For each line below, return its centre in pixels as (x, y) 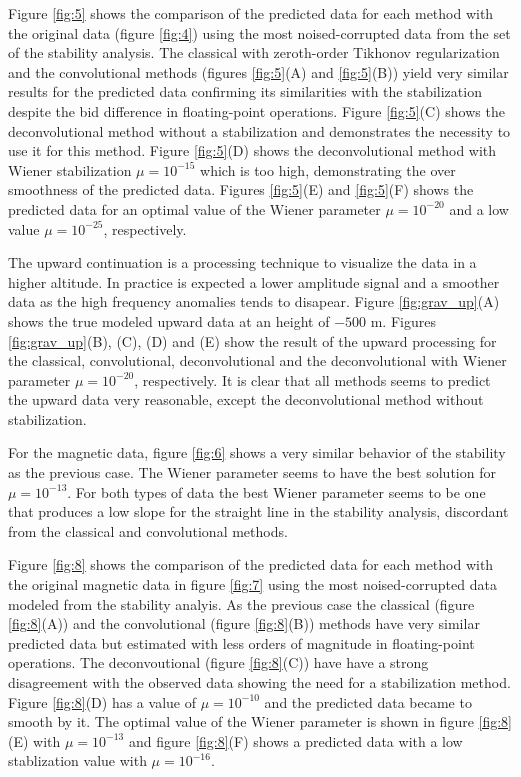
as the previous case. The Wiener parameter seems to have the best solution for (252, 472)
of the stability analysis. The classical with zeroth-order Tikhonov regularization (254, 52)
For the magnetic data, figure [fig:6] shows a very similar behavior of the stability (257, 452)
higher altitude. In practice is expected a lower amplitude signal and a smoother (254, 281)
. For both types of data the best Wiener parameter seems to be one (276, 491)
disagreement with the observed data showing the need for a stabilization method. (259, 682)
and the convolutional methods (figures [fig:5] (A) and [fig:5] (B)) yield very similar (258, 71)
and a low (479, 208)
